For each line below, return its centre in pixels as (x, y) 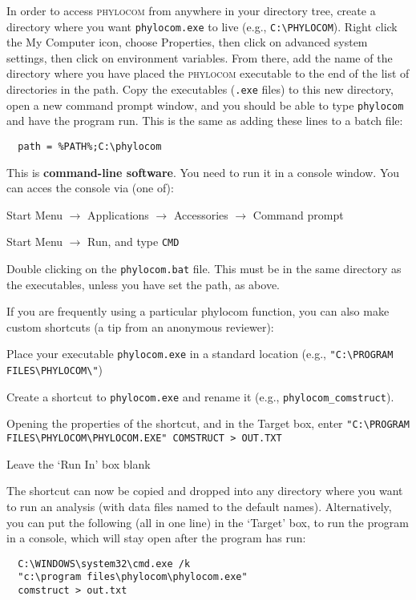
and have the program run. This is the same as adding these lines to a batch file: (205, 121)
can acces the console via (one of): (90, 188)
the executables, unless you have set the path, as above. (143, 284)
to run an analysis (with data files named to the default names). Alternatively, (199, 506)
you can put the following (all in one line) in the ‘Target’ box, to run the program (208, 522)
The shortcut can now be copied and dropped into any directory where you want (205, 491)
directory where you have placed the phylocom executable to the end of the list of (208, 73)
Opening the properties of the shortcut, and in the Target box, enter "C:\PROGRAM (208, 423)
